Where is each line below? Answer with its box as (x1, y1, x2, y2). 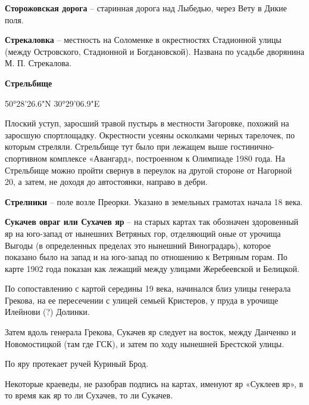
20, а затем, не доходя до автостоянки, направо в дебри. (5, 175, 208, 188)
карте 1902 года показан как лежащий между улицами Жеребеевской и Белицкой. (5, 262, 299, 274)
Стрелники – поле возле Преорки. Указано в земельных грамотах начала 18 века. (5, 195, 303, 208)
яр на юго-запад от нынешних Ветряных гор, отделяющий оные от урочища (5, 227, 281, 239)
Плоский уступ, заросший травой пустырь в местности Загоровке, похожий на (5, 117, 289, 129)
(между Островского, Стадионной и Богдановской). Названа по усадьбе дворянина (5, 45, 304, 57)
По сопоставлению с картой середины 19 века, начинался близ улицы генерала (5, 282, 291, 295)
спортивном (5, 152, 47, 164)
